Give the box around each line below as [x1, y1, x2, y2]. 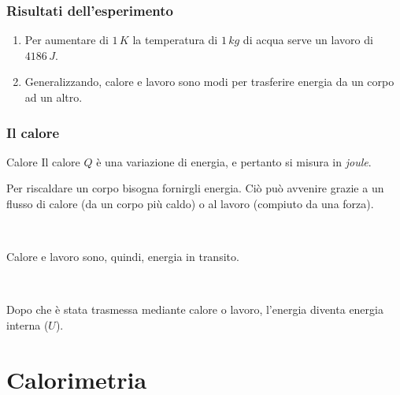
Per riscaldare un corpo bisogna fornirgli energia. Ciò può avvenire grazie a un [6, 180, 384, 196]
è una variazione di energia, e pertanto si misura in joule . [96, 153, 372, 170]
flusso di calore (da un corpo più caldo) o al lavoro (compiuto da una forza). [6, 196, 374, 211]
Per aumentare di [24, 32, 109, 48]
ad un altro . [24, 89, 83, 105]
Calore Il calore [6, 153, 80, 170]
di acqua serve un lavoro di [243, 32, 373, 48]
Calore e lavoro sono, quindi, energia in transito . [6, 248, 239, 265]
